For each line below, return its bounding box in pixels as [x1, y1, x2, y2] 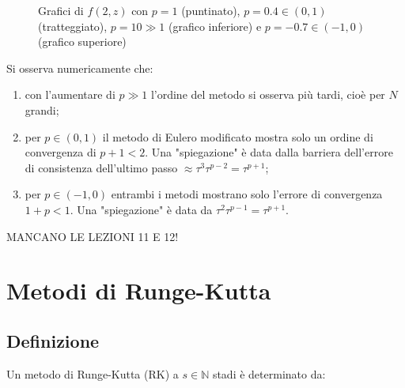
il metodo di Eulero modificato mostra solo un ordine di [102, 128, 373, 145]
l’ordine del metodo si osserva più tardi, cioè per [150, 86, 385, 103]
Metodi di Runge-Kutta [6, 274, 271, 307]
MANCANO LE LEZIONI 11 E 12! [6, 228, 179, 244]
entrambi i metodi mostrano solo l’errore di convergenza [111, 186, 383, 202]
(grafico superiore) [38, 33, 127, 50]
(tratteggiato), [38, 17, 108, 34]
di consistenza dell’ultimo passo [25, 159, 178, 175]
